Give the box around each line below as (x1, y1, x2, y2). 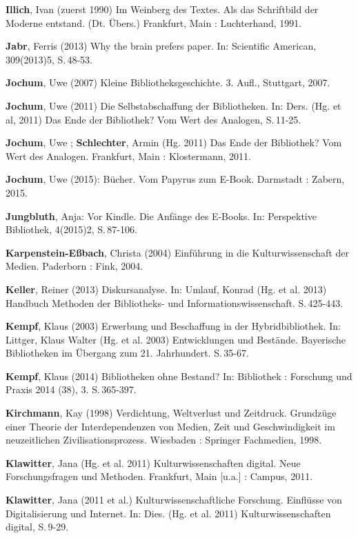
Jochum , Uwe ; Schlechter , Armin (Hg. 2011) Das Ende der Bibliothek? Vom (6, 135, 342, 150)
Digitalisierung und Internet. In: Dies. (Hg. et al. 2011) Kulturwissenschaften (6, 506, 331, 520)
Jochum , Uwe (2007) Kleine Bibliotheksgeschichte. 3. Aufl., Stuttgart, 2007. (6, 75, 330, 90)
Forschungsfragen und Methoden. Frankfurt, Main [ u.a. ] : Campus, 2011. (6, 469, 313, 484)
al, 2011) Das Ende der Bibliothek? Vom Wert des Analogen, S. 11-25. (6, 112, 301, 126)
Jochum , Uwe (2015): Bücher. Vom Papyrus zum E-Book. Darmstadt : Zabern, (6, 172, 345, 186)
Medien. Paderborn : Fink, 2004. (6, 259, 143, 273)
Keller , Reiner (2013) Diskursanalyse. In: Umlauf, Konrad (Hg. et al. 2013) (6, 281, 327, 296)
